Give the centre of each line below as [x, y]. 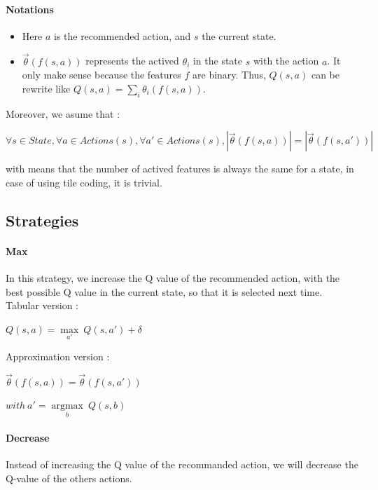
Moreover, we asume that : [63, 113]
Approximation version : [58, 356]
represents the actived [132, 61]
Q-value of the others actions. [69, 478]
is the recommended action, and [122, 35]
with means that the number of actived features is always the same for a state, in [180, 169]
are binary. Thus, [229, 75]
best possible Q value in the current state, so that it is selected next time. [164, 291]
